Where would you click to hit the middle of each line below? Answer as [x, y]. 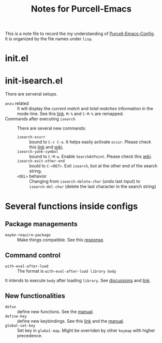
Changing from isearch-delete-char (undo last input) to [85, 181]
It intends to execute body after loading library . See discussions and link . [78, 280]
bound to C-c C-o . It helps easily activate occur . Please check [90, 142]
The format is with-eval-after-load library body [67, 271]
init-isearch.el [34, 81]
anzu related [17, 103]
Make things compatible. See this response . [61, 240]
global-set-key [20, 326]
